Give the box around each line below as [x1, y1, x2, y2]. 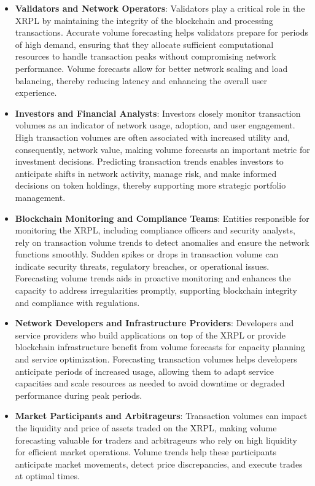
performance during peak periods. [15, 388, 142, 401]
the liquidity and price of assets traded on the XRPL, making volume [15, 421, 277, 434]
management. [15, 190, 66, 203]
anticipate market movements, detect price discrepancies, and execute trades [15, 457, 303, 470]
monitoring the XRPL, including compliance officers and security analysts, [15, 224, 295, 237]
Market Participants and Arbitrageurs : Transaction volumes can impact [15, 409, 308, 422]
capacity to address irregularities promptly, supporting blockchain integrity [15, 284, 297, 297]
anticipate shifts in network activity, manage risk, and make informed [15, 167, 277, 179]
